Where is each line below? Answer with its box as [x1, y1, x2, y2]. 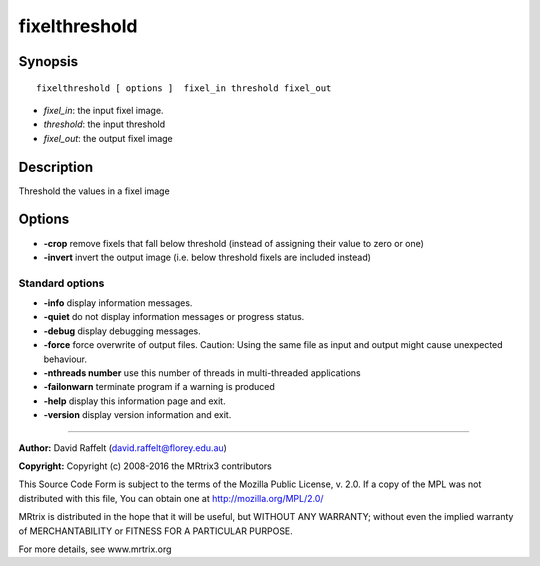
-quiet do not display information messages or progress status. [43, 311, 305, 323]
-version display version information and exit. [43, 409, 232, 421]
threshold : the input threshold [43, 118, 166, 130]
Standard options [18, 276, 105, 290]
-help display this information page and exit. [43, 395, 226, 407]
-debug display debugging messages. [43, 325, 202, 337]
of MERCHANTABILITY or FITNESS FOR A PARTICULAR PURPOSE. [18, 525, 294, 537]
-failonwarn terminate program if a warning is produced [43, 381, 275, 393]
